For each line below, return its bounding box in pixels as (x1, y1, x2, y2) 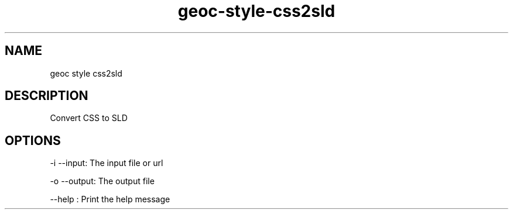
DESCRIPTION (5, 88, 88, 103)
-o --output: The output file (50, 176, 155, 187)
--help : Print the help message (50, 194, 170, 205)
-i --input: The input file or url (50, 158, 163, 168)
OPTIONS (5, 133, 61, 148)
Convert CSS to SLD (50, 113, 128, 123)
